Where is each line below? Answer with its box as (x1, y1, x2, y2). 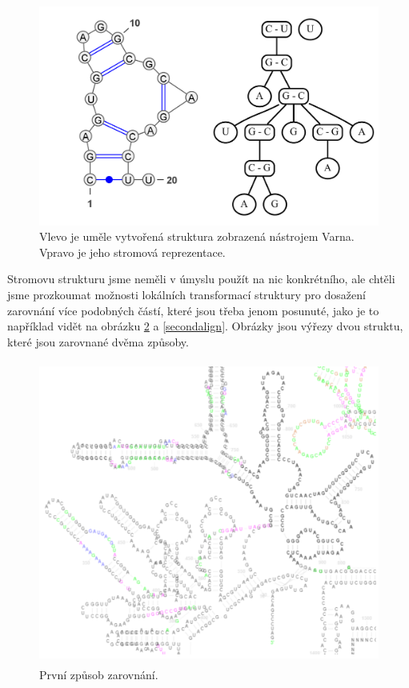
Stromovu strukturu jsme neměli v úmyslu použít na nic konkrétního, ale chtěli (7, 270, 395, 287)
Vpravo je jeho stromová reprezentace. (39, 243, 226, 260)
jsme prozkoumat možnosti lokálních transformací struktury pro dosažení (7, 286, 366, 303)
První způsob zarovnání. (39, 666, 158, 682)
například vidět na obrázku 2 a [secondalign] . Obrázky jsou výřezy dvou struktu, (7, 318, 403, 334)
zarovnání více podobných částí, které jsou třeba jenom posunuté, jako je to (7, 302, 379, 318)
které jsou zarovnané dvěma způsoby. (7, 333, 189, 350)
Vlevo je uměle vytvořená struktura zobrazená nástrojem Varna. (39, 228, 355, 245)
